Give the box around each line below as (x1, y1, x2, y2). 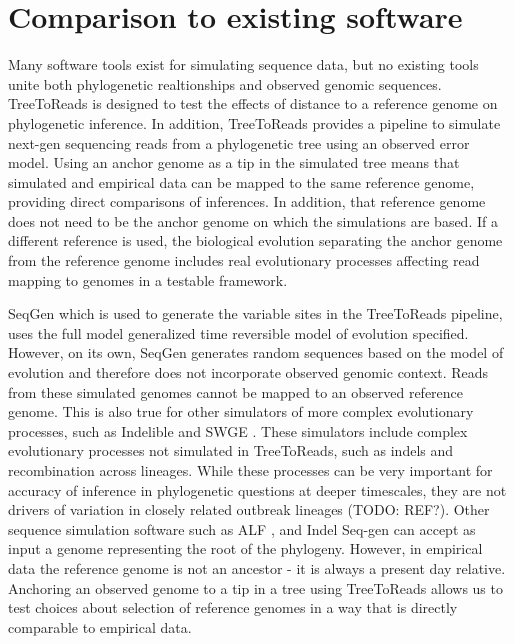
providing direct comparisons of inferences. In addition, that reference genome (8, 191, 486, 212)
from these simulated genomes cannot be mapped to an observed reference (8, 381, 464, 402)
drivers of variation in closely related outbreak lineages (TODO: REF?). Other (8, 499, 490, 520)
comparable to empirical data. (8, 616, 192, 637)
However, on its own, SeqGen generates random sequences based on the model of (8, 342, 504, 363)
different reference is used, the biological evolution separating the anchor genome (8, 230, 503, 251)
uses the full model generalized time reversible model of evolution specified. (8, 322, 469, 343)
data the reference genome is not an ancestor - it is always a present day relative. (8, 557, 506, 578)
